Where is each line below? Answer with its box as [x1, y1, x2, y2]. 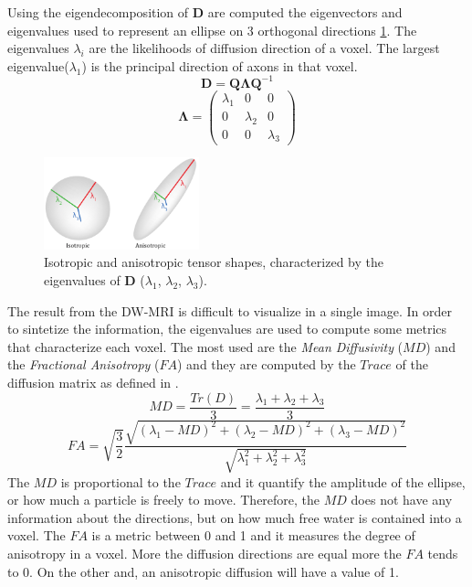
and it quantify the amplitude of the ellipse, [220, 472, 466, 491]
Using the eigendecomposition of [7, 3, 189, 21]
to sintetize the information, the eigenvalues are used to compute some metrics [7, 319, 447, 338]
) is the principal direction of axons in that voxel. [81, 56, 358, 75]
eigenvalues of [44, 270, 121, 289]
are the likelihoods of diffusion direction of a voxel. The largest [89, 38, 440, 58]
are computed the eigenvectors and [207, 3, 403, 21]
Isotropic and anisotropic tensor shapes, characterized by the [44, 252, 383, 272]
